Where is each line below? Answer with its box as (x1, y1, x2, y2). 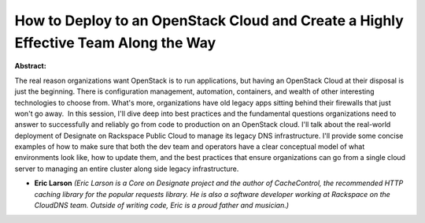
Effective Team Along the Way (14, 34, 216, 51)
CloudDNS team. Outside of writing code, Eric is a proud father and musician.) (34, 201, 290, 210)
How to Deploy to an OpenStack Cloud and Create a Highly (14, 12, 405, 29)
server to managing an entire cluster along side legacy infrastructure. (14, 164, 239, 173)
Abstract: (14, 61, 46, 71)
